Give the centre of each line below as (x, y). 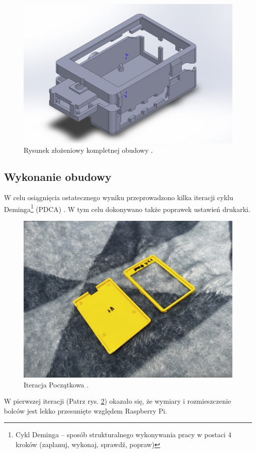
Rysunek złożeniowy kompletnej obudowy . (88, 150)
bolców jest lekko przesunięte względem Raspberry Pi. (86, 410)
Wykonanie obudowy (58, 177)
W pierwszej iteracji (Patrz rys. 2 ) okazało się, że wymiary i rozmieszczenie (118, 401)
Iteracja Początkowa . (56, 384)
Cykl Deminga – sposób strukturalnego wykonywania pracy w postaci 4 (123, 435)
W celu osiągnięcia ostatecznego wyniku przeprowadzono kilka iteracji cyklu (119, 197)
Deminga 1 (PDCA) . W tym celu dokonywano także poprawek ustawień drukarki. (127, 208)
